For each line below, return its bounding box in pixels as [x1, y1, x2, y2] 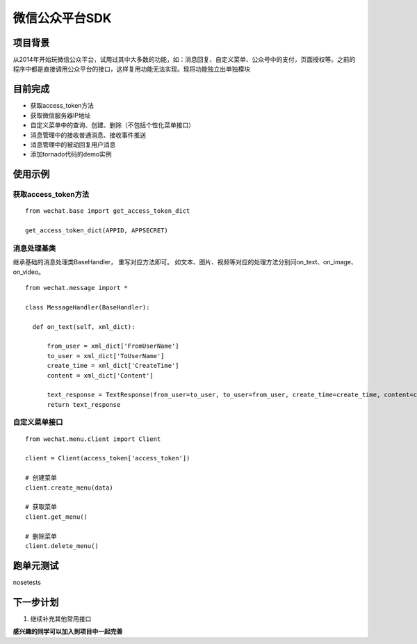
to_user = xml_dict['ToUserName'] [47, 352, 165, 360]
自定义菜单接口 [13, 417, 63, 427]
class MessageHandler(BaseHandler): [25, 303, 150, 311]
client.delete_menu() [25, 542, 99, 549]
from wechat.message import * [25, 284, 129, 291]
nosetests [13, 578, 42, 586]
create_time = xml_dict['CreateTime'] [47, 362, 180, 370]
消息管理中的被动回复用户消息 [30, 140, 116, 149]
